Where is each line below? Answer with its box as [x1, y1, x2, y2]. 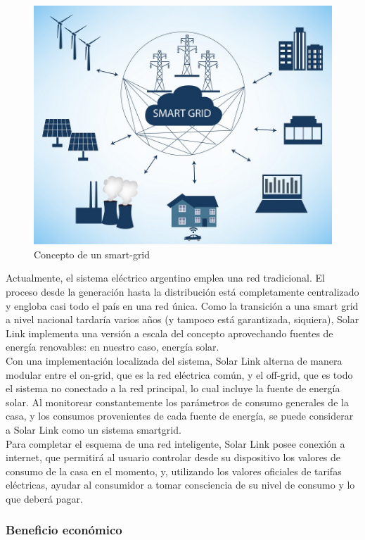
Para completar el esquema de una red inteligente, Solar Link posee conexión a [6, 436, 345, 451]
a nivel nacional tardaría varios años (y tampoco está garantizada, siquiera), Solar [6, 312, 359, 327]
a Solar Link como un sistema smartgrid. [6, 422, 181, 437]
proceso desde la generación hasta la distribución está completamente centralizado [6, 284, 359, 299]
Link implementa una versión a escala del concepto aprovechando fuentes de [6, 325, 333, 340]
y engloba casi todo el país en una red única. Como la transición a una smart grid [6, 298, 359, 313]
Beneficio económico [6, 521, 122, 539]
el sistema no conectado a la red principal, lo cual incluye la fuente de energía [6, 381, 340, 396]
